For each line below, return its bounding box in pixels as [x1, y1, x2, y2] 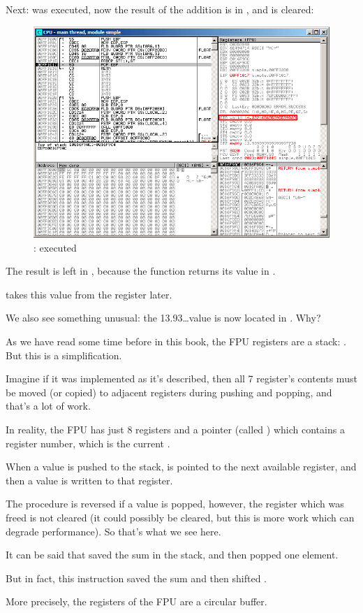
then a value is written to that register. [6, 473, 173, 487]
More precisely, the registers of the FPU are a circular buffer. [6, 594, 267, 609]
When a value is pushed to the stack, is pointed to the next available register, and [6, 459, 357, 474]
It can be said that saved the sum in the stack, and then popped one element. [6, 547, 339, 562]
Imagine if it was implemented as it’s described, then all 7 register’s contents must [6, 371, 357, 386]
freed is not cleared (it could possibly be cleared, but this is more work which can [6, 510, 355, 525]
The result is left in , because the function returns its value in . [6, 264, 276, 278]
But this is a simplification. [6, 347, 122, 362]
